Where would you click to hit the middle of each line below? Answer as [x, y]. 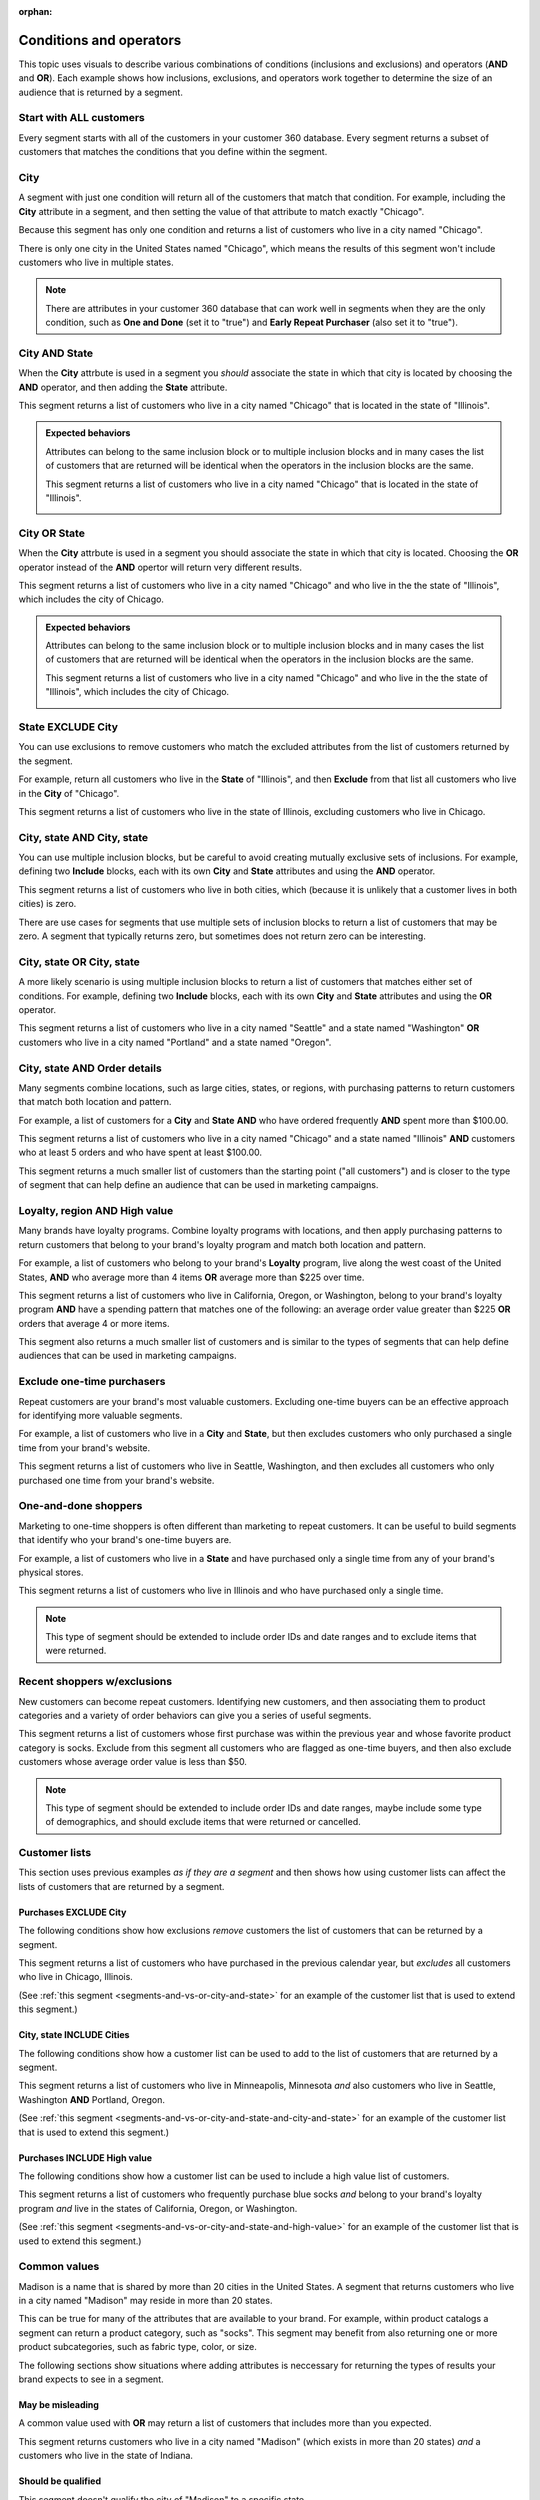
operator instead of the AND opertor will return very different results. [160, 567]
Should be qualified [60, 2481]
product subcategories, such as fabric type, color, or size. [137, 2347]
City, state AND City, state [83, 837]
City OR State [51, 533]
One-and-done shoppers [80, 1506]
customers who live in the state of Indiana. [106, 2456]
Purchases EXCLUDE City [72, 1912]
